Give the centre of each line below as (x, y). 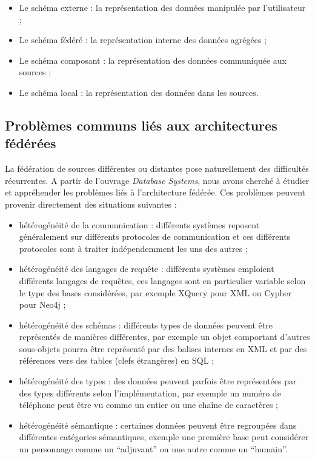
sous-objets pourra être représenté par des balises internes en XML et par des (163, 348)
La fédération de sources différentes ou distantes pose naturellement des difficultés (157, 168)
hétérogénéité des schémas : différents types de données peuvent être (146, 325)
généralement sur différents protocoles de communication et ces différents (155, 236)
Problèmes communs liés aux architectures (141, 125)
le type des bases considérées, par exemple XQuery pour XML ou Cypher (155, 292)
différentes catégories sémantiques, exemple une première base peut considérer (164, 437)
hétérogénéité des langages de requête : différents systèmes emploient (147, 269)
